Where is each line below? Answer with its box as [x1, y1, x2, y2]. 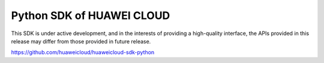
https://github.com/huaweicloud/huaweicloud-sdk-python [11, 49, 155, 56]
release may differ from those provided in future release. [11, 37, 151, 45]
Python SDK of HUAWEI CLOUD [11, 9, 170, 22]
